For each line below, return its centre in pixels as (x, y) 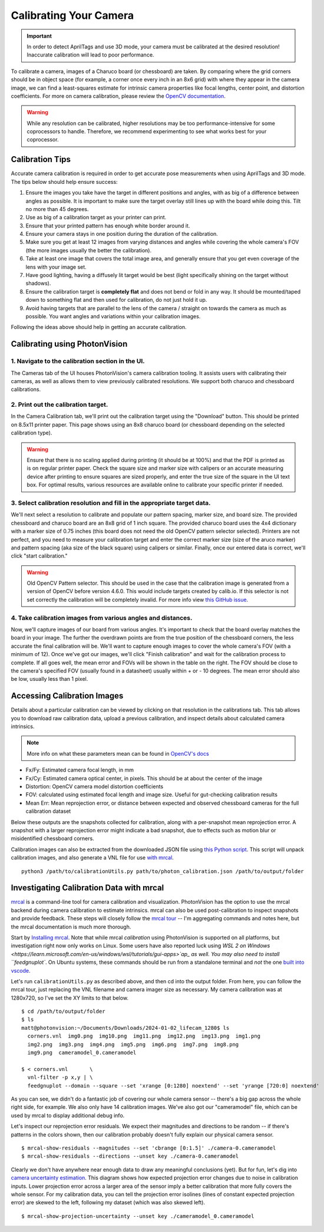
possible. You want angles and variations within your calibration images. (113, 316)
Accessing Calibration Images (67, 696)
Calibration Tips (41, 159)
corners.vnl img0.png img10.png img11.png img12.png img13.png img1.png (144, 1036)
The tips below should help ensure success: (64, 182)
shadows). (38, 284)
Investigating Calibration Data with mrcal (87, 888)
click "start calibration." (39, 556)
